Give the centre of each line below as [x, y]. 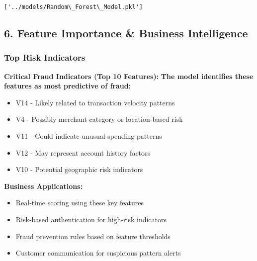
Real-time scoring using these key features [80, 203]
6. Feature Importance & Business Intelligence [126, 33]
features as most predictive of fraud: [68, 86]
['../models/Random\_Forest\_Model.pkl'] [74, 7]
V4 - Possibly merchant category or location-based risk [99, 119]
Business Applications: [43, 186]
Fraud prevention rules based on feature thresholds [93, 236]
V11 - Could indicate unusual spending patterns [89, 136]
